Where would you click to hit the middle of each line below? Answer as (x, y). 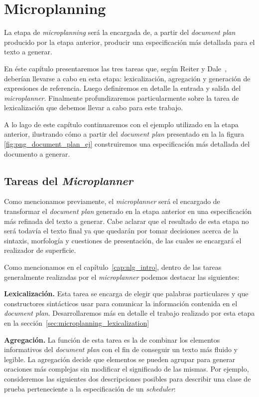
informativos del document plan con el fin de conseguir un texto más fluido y (121, 349)
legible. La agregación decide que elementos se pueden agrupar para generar (120, 359)
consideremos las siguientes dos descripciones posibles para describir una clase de (128, 378)
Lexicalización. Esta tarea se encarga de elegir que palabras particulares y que (126, 294)
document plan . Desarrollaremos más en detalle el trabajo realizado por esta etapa (129, 313)
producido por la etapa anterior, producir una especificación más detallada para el (129, 42)
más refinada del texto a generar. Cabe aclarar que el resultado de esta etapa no (127, 221)
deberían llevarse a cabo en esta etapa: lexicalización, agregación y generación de (127, 78)
